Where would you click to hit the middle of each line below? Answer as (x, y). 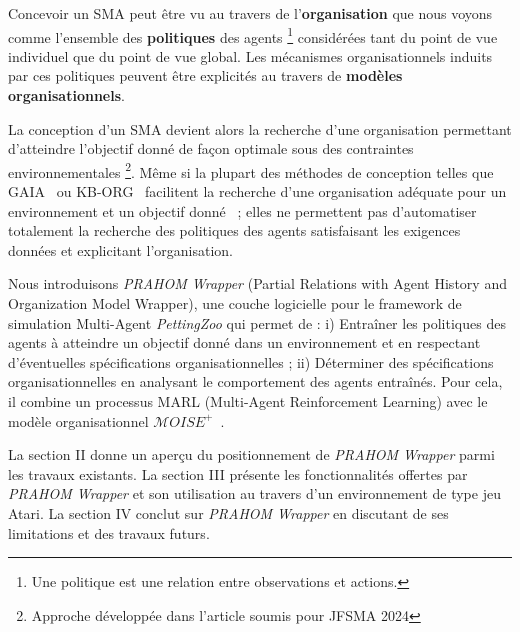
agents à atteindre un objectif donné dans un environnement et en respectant (244, 342)
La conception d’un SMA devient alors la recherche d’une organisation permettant (260, 128)
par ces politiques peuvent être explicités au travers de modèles (205, 75)
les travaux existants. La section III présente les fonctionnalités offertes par (238, 473)
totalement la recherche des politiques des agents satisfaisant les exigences (234, 230)
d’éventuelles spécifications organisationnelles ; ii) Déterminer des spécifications (251, 361)
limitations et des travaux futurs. (109, 532)
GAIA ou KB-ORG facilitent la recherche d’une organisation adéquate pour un (257, 191)
